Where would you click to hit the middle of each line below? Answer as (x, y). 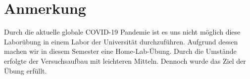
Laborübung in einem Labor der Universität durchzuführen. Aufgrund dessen (121, 41)
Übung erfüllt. (25, 70)
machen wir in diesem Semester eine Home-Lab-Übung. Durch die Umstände (120, 51)
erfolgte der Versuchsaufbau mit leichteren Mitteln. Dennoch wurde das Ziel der (125, 60)
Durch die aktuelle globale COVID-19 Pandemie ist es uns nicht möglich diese (122, 32)
